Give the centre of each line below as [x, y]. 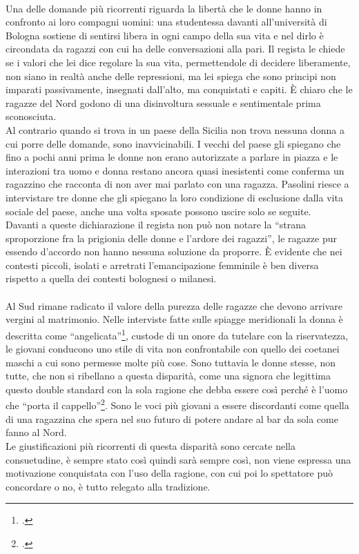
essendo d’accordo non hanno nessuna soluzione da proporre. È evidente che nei [174, 251]
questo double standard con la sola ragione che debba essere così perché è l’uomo [177, 389]
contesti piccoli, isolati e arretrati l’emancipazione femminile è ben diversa [162, 265]
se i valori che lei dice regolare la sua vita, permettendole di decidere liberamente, [178, 62]
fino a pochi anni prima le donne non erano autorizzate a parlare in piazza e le [172, 157]
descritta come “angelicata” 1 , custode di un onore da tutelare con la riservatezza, [177, 334]
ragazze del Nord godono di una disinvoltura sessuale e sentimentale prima [163, 102]
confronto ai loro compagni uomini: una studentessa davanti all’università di [166, 22]
